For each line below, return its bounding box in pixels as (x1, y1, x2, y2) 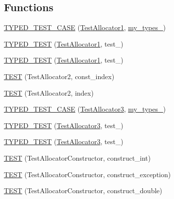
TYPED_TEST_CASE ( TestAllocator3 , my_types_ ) (4, 104, 166, 114)
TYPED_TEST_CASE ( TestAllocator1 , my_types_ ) (4, 22, 166, 33)
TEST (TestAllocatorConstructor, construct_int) (4, 152, 151, 163)
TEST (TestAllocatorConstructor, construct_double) (4, 185, 162, 196)
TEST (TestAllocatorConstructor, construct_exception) (4, 169, 171, 179)
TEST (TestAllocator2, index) (4, 87, 94, 98)
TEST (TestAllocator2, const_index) (4, 71, 115, 81)
